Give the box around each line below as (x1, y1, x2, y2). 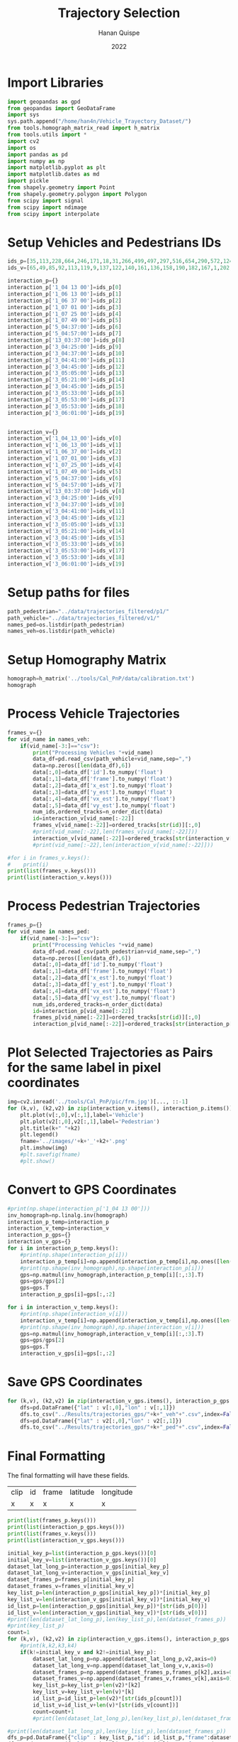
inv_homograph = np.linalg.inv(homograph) (7, 1211, 129, 1219)
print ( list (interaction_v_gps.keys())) (7, 1537, 125, 1544)
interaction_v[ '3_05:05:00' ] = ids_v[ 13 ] (7, 521, 125, 528)
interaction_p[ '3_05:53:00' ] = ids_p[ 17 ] (7, 396, 125, 403)
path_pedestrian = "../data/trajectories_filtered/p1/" (7, 607, 170, 615)
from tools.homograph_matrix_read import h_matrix (7, 124, 160, 132)
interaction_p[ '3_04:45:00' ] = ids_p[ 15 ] (7, 383, 125, 390)
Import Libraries (7, 75, 104, 90)
